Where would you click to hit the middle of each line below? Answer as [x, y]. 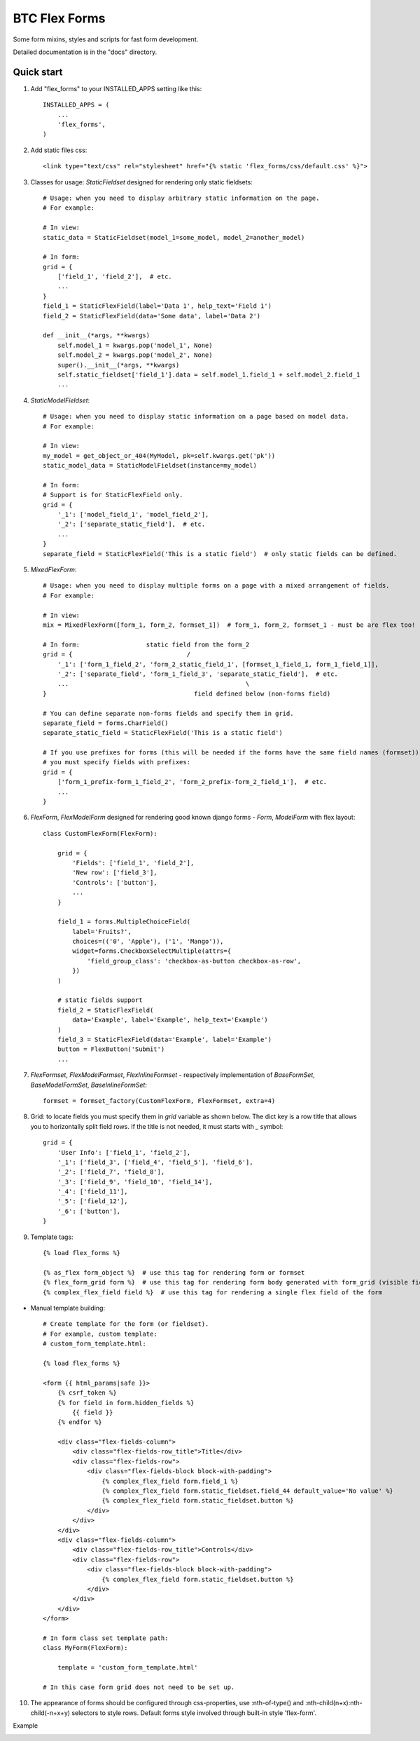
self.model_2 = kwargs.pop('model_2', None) [135, 355]
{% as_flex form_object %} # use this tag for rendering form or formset [174, 1272]
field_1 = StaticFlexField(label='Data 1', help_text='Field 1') [157, 306]
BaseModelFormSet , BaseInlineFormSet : [89, 1085]
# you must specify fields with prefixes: [117, 762]
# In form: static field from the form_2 [146, 644]
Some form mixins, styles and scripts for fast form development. [106, 39]
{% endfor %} [79, 1422]
